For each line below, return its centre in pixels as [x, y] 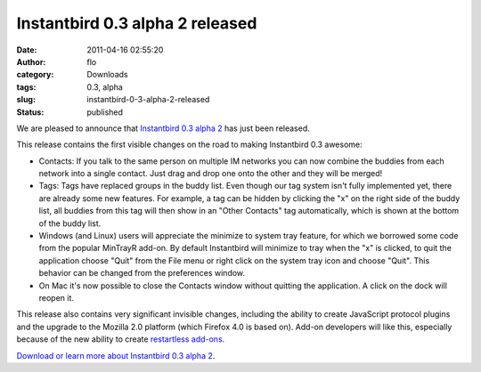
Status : [30, 112]
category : [35, 75]
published [105, 112]
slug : [26, 100]
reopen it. [57, 297]
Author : [31, 61]
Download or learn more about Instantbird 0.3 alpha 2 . [116, 355]
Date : [27, 50]
